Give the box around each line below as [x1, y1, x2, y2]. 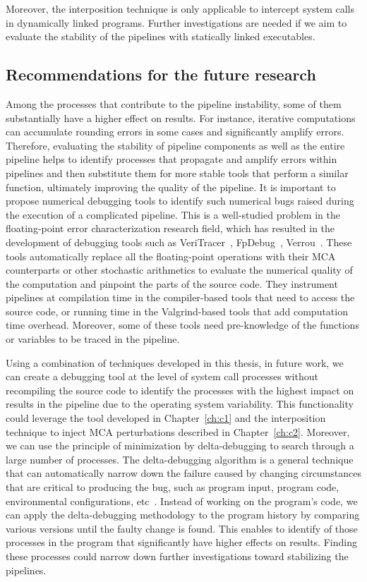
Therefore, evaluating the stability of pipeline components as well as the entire [6, 138, 345, 152]
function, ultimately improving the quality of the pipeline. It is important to [6, 179, 336, 194]
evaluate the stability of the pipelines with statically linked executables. [6, 29, 315, 44]
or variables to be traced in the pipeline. [6, 332, 180, 346]
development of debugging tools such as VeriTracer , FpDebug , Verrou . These [6, 234, 352, 249]
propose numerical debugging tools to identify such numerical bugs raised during [6, 193, 354, 208]
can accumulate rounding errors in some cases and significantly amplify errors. [6, 124, 344, 139]
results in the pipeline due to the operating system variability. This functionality [6, 396, 354, 411]
